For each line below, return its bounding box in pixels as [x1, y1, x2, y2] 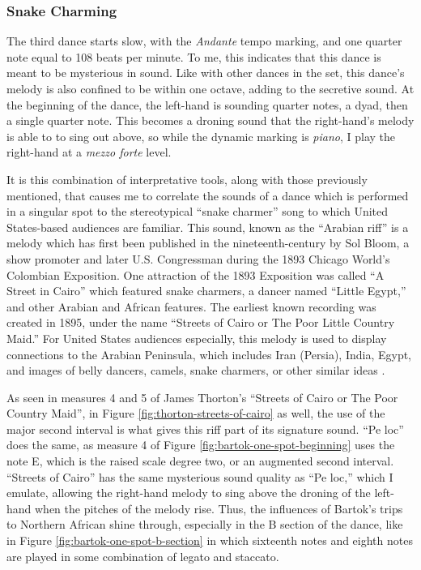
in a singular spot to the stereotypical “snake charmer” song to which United [6, 203, 389, 220]
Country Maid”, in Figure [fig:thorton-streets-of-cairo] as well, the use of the [6, 405, 385, 422]
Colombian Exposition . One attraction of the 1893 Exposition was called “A [6, 266, 385, 283]
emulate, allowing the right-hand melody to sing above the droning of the [6, 484, 371, 501]
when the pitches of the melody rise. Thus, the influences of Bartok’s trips [35, 499, 403, 516]
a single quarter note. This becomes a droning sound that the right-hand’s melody [6, 112, 415, 129]
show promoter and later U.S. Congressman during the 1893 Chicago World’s [6, 250, 390, 267]
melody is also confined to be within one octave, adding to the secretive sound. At [6, 80, 415, 96]
